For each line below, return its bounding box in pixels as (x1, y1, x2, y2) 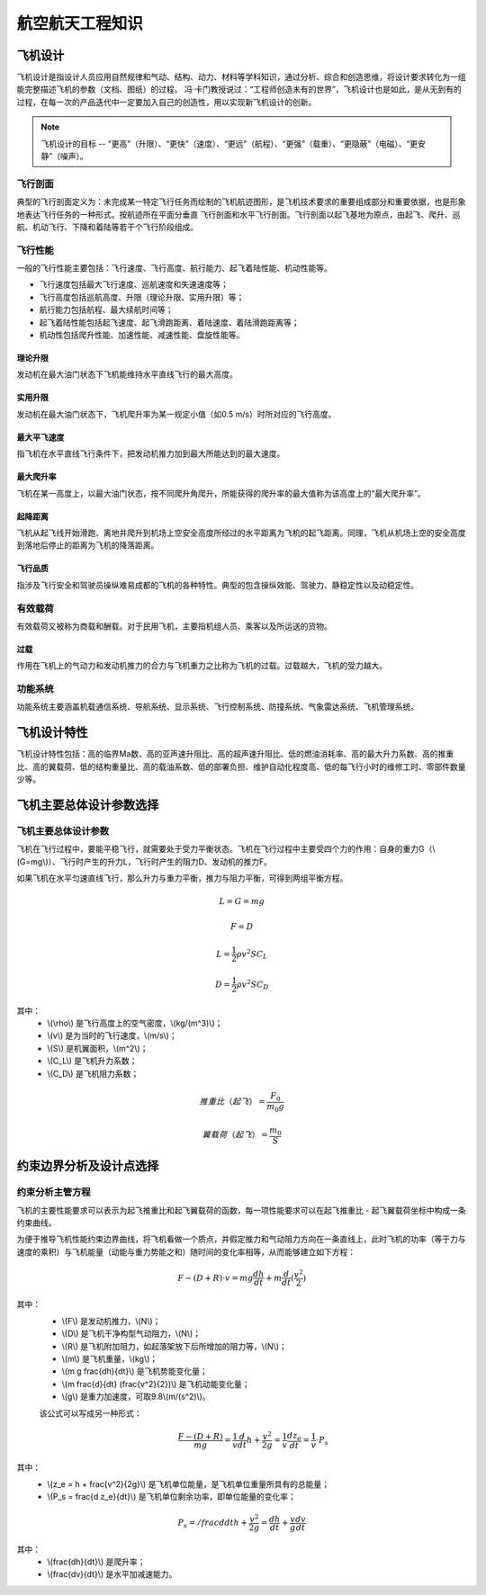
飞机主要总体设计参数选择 (16, 797, 159, 812)
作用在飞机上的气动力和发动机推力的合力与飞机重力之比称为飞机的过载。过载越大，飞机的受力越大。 (16, 660, 387, 671)
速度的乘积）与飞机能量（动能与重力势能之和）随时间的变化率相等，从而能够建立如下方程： (16, 1246, 355, 1257)
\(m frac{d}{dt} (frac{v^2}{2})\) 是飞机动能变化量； (61, 1378, 251, 1389)
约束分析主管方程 (16, 1186, 91, 1198)
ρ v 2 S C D (236, 977, 269, 991)
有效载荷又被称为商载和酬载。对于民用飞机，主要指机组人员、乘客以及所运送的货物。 (16, 621, 332, 632)
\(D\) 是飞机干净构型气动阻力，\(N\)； (61, 1328, 202, 1340)
